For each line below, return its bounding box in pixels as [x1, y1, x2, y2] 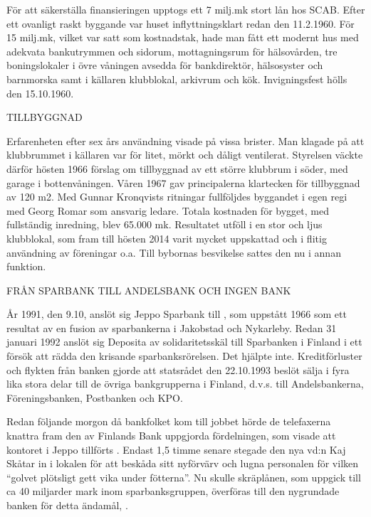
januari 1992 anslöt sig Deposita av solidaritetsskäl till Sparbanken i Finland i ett [6, 334, 362, 349]
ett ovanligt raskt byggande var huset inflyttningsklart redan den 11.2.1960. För [6, 16, 355, 31]
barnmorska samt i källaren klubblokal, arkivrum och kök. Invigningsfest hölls [6, 71, 348, 86]
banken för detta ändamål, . [6, 498, 128, 512]
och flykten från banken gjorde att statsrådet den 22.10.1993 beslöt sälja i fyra [6, 362, 350, 377]
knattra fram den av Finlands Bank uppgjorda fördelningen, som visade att [6, 428, 336, 443]
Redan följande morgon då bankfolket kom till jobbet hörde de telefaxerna [6, 414, 331, 429]
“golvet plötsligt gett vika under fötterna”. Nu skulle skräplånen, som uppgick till [6, 469, 361, 484]
